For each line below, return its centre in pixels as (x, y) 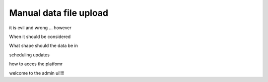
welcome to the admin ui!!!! (37, 73)
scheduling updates (29, 55)
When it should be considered (40, 37)
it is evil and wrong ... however (40, 28)
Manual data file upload (59, 13)
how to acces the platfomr (36, 64)
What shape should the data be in (44, 46)
